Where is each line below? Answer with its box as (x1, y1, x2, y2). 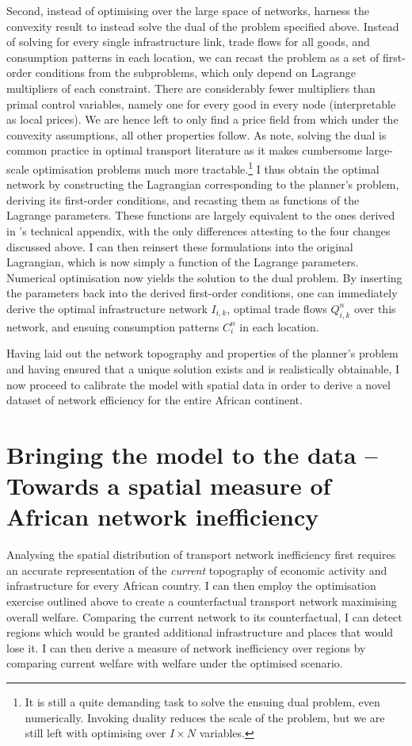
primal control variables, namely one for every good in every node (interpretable (6, 95, 396, 112)
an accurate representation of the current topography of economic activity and (6, 561, 387, 578)
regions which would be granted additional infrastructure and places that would (6, 624, 394, 641)
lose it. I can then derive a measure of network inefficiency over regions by (6, 639, 366, 656)
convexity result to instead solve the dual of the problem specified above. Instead (6, 17, 399, 34)
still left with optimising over (25, 725, 166, 741)
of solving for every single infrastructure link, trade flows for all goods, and (6, 33, 370, 50)
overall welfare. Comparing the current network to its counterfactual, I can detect (6, 608, 402, 625)
